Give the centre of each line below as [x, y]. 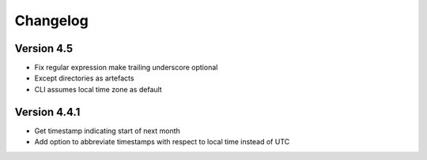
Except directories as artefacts [84, 78]
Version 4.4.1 [47, 112]
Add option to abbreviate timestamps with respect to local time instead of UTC [162, 142]
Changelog [51, 20]
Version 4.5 [44, 48]
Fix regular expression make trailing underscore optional [126, 68]
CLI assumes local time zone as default [98, 89]
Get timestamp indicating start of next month [108, 131]
